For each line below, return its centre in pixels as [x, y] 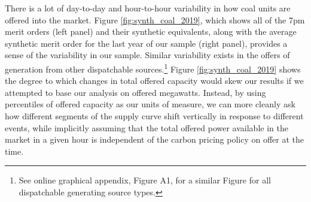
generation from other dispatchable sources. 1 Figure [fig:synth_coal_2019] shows [153, 68]
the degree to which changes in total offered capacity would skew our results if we [154, 81]
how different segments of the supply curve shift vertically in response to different [154, 116]
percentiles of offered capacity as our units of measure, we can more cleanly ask [150, 104]
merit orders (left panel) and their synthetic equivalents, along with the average [151, 31]
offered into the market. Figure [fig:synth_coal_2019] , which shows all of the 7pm [155, 19]
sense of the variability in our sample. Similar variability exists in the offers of [147, 55]
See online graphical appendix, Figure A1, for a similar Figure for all [145, 180]
